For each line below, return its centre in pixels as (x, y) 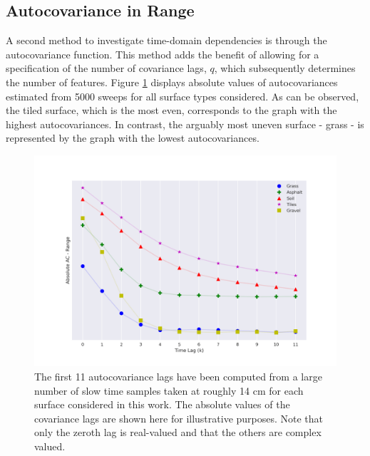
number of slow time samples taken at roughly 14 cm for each (169, 390)
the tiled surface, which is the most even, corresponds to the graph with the (171, 110)
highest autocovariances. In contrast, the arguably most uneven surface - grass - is (185, 124)
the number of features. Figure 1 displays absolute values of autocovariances (172, 82)
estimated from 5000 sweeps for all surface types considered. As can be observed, (183, 96)
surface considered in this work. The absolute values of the (162, 404)
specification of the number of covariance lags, (106, 68)
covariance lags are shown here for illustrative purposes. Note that (179, 418)
